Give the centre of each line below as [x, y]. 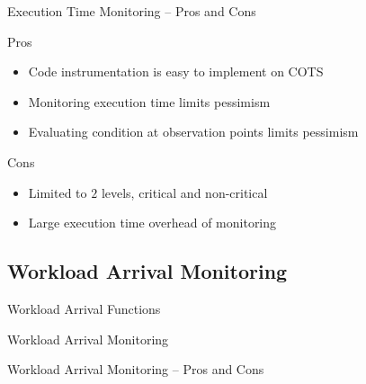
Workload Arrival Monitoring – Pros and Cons [136, 369]
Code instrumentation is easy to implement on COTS [176, 71]
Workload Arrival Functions [84, 308]
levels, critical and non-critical [184, 192]
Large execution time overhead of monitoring [152, 223]
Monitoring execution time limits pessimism [149, 101]
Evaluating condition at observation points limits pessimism [193, 132]
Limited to [58, 192]
